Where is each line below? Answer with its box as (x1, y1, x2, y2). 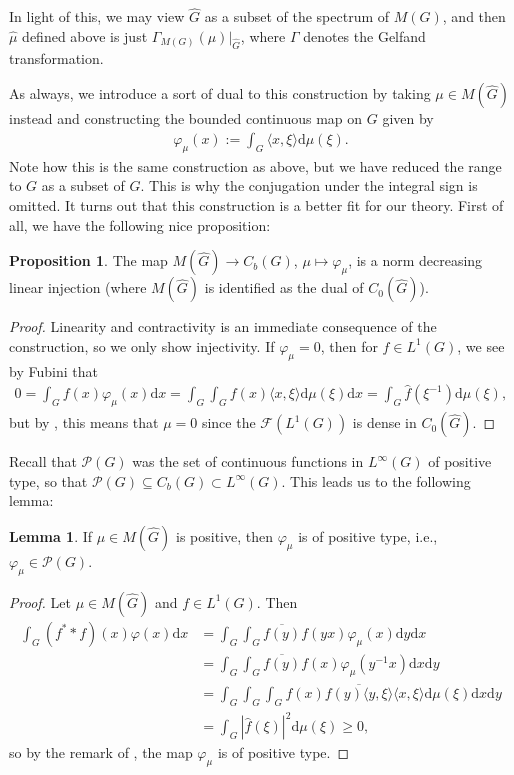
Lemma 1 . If (9, 526, 93, 547)
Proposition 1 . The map (9, 250, 168, 271)
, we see (457, 335, 505, 356)
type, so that (9, 470, 88, 491)
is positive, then (175, 526, 273, 547)
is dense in (352, 412, 417, 433)
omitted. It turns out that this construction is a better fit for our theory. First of (9, 195, 504, 216)
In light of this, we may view (9, 6, 185, 27)
